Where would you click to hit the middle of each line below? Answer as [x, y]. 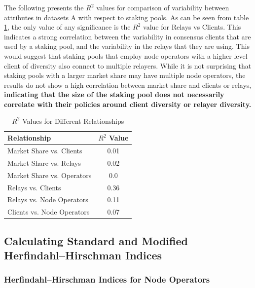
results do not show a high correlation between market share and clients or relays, [128, 85]
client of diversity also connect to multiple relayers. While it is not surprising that [128, 65]
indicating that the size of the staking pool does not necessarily [114, 94]
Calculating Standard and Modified [96, 240]
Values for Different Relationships [73, 121]
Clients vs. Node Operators [49, 212]
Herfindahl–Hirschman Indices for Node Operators [107, 279]
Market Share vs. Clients [45, 150]
